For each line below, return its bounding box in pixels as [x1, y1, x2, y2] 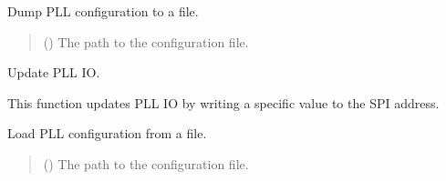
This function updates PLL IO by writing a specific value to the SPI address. [7, 93, 440, 112]
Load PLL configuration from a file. [7, 124, 207, 143]
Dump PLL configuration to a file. [7, 2, 199, 20]
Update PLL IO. [7, 63, 100, 82]
